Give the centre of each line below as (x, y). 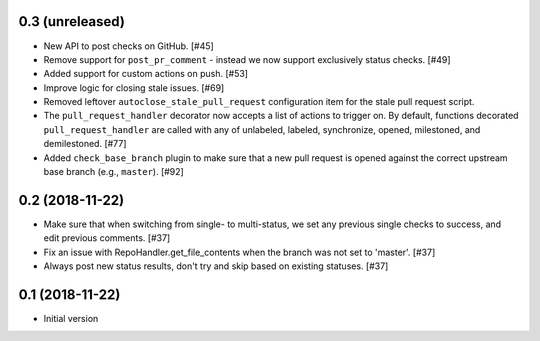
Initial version (71, 319)
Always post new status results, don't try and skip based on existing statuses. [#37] (216, 266)
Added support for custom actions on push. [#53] (146, 74)
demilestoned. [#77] (85, 144)
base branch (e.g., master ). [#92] (113, 172)
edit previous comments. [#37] (107, 238)
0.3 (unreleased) (71, 21)
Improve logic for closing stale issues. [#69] (134, 87)
